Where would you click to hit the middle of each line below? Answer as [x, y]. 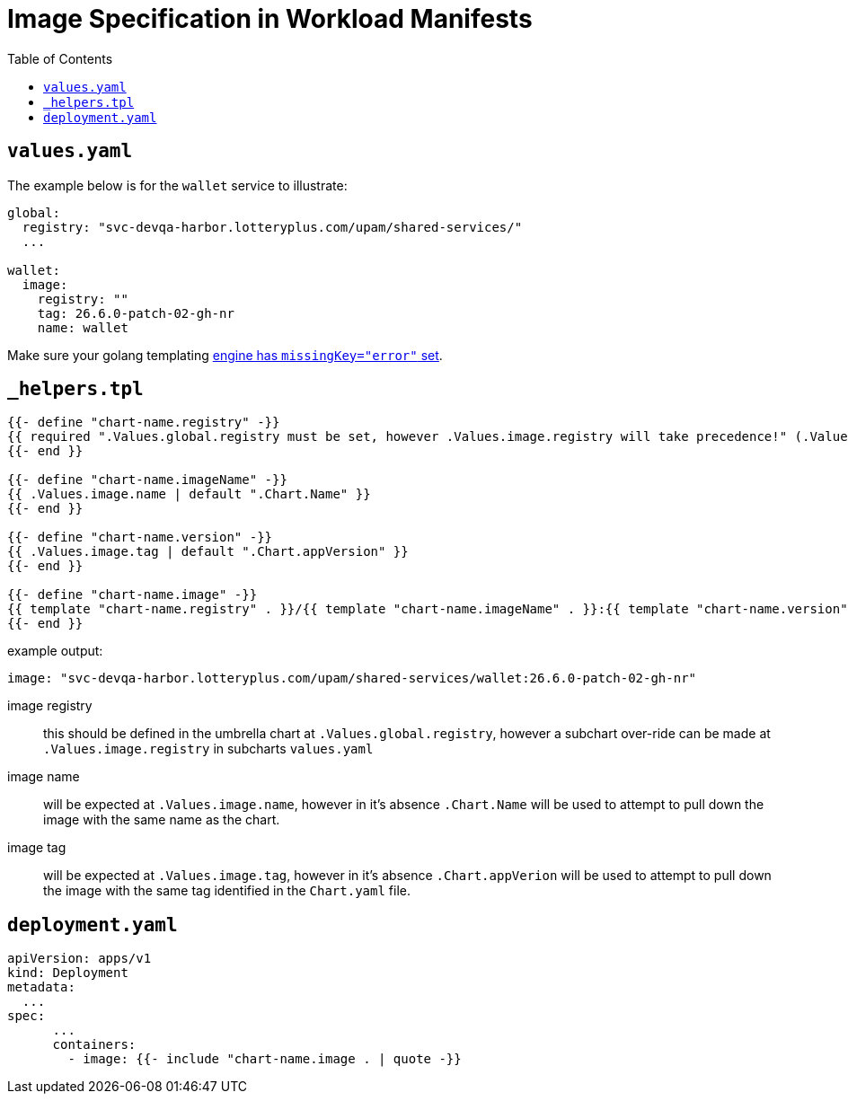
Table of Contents [60, 58]
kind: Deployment [68, 973]
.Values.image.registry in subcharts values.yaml [208, 749]
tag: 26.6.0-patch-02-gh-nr [136, 313]
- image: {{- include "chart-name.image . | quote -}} [265, 1059]
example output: [55, 651]
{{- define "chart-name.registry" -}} [144, 423]
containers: [94, 1045]
